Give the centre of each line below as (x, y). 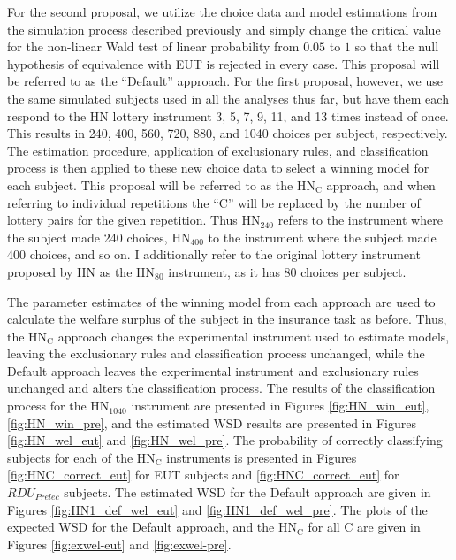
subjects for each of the (70, 457)
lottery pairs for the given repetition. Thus (122, 220)
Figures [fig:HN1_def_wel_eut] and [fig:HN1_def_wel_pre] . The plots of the (217, 509)
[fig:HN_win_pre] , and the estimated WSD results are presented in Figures (212, 422)
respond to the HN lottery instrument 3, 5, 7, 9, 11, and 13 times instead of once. (228, 115)
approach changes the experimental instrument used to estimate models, (254, 336)
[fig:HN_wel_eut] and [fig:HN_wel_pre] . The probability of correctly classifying (225, 440)
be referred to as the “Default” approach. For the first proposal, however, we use (225, 81)
